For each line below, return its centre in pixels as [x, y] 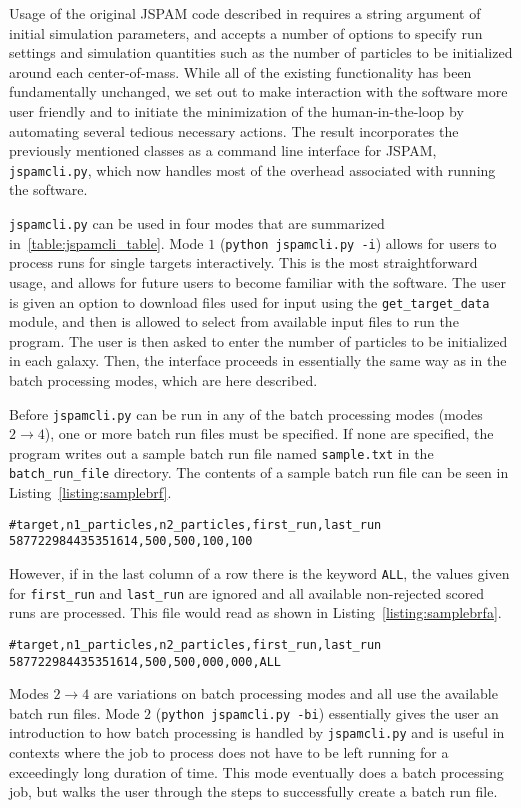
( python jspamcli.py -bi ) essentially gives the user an [327, 712]
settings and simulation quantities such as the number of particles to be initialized [261, 52]
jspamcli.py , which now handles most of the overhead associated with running [252, 169]
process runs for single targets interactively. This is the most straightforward [243, 262]
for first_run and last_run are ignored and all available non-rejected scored [247, 592]
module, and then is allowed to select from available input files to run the [234, 321]
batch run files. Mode [74, 712]
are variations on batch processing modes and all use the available [295, 693]
